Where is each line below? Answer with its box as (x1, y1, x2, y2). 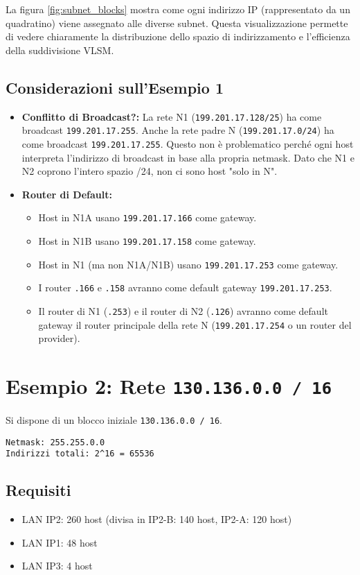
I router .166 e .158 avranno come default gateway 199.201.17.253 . (38, 280, 332, 295)
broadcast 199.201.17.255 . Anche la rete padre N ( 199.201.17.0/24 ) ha (21, 123, 334, 137)
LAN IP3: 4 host (21, 558, 93, 573)
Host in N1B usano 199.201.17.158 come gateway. (38, 233, 256, 248)
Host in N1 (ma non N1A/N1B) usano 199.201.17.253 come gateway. (38, 257, 339, 271)
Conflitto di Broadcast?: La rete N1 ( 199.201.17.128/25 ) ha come (21, 109, 322, 123)
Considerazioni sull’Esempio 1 (6, 76, 224, 98)
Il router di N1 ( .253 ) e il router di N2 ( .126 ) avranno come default (38, 303, 328, 318)
